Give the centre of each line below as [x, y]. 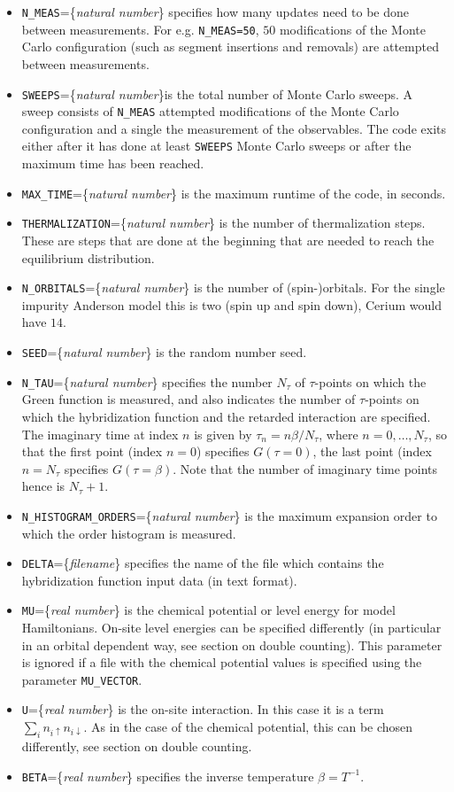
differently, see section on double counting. [137, 745]
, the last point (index [372, 451]
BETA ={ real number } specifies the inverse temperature [168, 776]
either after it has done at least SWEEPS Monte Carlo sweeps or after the [216, 146]
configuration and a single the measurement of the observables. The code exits [234, 128]
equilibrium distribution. [88, 257]
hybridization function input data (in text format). [159, 580]
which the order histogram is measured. [129, 533]
